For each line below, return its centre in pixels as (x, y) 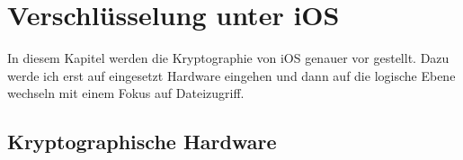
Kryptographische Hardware (142, 142)
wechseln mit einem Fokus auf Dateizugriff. (126, 93)
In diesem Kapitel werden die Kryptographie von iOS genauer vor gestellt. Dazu (228, 58)
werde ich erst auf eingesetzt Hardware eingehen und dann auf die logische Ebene (231, 75)
